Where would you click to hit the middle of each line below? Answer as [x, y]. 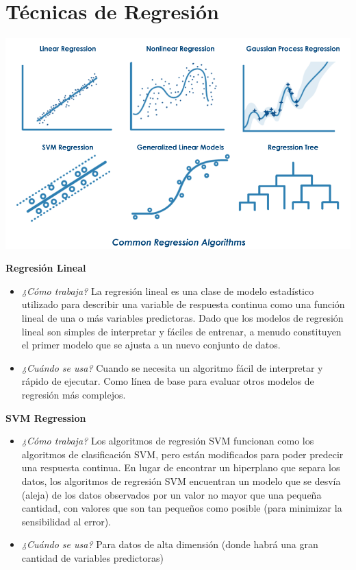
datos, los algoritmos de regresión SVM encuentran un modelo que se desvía [181, 480]
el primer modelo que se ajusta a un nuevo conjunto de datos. [151, 345]
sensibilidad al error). [66, 521]
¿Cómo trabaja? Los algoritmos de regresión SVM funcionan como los [168, 441]
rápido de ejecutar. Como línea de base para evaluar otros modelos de [168, 381]
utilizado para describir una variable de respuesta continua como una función [183, 304]
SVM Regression [46, 417]
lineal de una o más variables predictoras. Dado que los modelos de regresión [182, 317]
